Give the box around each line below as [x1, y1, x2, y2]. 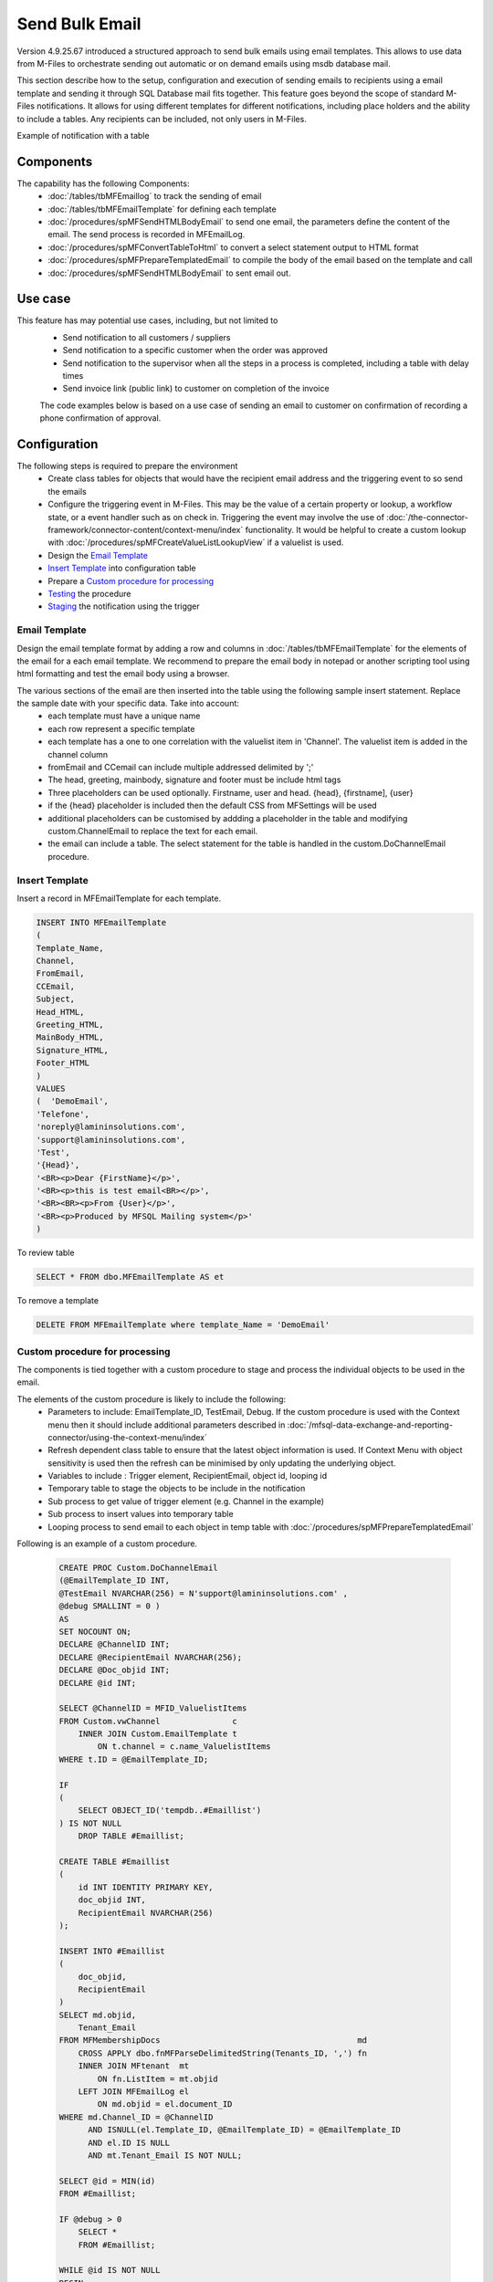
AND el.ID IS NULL [88, 2137, 171, 2148]
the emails [47, 486, 87, 497]
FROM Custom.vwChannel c [58, 1716, 237, 1726]
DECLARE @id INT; [58, 1678, 137, 1688]
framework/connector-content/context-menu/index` [47, 525, 244, 536]
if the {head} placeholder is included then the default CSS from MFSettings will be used [47, 800, 378, 811]
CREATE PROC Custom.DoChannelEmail [58, 1563, 218, 1573]
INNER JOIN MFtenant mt [78, 2061, 190, 2071]
